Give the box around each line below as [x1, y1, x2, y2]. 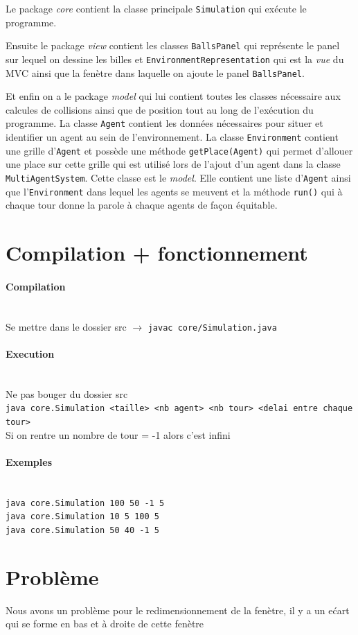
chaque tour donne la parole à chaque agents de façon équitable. [6, 198, 278, 212]
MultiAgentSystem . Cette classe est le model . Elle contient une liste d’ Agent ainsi [6, 170, 351, 184]
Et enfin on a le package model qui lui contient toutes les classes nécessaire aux [6, 89, 341, 103]
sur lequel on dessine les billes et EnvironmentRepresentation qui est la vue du [6, 51, 344, 66]
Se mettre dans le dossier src [6, 319, 127, 333]
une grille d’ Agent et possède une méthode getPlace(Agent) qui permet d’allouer [6, 143, 353, 157]
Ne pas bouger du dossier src [6, 386, 128, 401]
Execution [6, 346, 55, 360]
